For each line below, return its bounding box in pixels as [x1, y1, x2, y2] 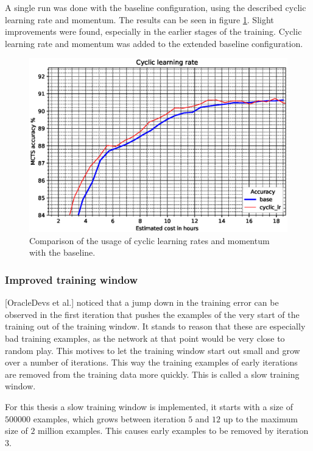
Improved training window [5, 272, 138, 287]
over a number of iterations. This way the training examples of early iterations [5, 356, 298, 369]
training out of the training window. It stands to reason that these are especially [5, 320, 306, 333]
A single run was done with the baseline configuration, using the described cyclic [5, 1, 306, 13]
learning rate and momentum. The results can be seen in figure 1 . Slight [5, 13, 274, 26]
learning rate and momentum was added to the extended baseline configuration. [5, 37, 303, 49]
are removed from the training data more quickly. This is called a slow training [5, 367, 300, 380]
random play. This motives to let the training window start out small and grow [5, 344, 300, 356]
